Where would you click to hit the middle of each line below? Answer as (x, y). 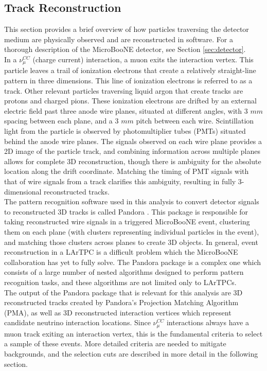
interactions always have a (208, 322)
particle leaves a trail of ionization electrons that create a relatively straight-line (130, 70)
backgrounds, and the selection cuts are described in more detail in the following (131, 353)
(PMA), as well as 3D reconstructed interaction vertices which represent (118, 312)
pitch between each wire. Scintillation (195, 121)
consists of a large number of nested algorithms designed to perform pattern (124, 272)
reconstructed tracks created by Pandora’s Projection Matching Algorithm (121, 302)
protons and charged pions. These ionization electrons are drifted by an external (130, 101)
